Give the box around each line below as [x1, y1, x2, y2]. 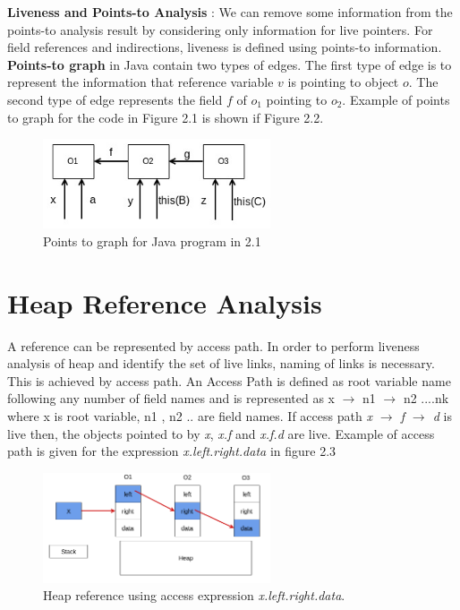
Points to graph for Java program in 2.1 [43, 231, 261, 250]
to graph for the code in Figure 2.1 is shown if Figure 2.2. [7, 107, 324, 126]
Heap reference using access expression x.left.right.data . [43, 586, 345, 605]
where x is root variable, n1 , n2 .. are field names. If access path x [7, 407, 372, 425]
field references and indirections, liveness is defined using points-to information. [7, 38, 442, 56]
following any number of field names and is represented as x [7, 389, 335, 408]
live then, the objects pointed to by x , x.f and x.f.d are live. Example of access [7, 424, 435, 442]
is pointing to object [287, 73, 399, 91]
